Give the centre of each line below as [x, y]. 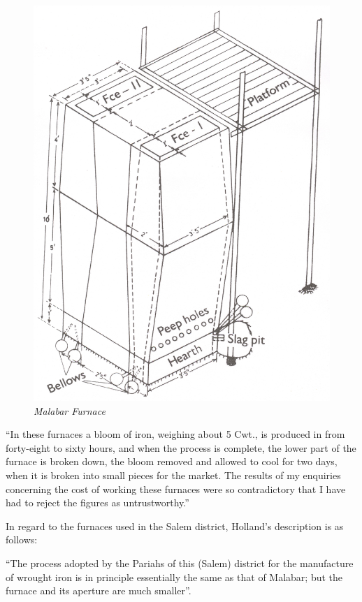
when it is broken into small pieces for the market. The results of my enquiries [173, 475]
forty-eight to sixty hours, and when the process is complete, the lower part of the [181, 447]
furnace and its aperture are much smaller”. [99, 590]
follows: [22, 539]
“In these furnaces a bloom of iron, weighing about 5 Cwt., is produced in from [175, 434]
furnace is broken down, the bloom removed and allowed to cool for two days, [172, 461]
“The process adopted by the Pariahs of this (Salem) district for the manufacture [180, 563]
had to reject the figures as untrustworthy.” [97, 502]
